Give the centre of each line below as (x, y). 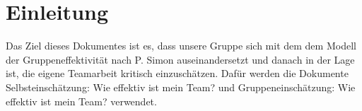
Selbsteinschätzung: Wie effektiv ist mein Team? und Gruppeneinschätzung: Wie (181, 87)
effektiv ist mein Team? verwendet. (81, 101)
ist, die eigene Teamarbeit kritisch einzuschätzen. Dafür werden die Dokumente (177, 73)
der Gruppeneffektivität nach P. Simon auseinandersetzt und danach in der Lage (180, 59)
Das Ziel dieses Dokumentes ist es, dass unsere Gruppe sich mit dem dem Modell (181, 46)
